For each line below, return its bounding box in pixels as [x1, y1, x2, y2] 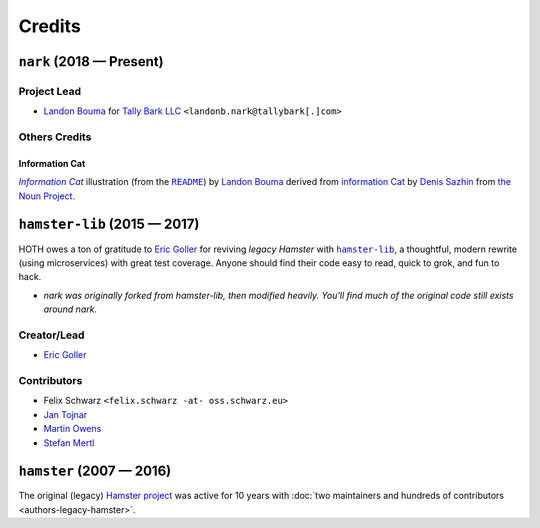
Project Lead [18, 84, 82, 98]
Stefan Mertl [43, 436, 95, 449]
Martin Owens [43, 423, 102, 435]
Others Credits [18, 130, 92, 144]
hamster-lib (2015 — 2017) [18, 216, 200, 233]
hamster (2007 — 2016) [18, 463, 172, 480]
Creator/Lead [18, 328, 85, 342]
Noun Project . [18, 190, 75, 202]
